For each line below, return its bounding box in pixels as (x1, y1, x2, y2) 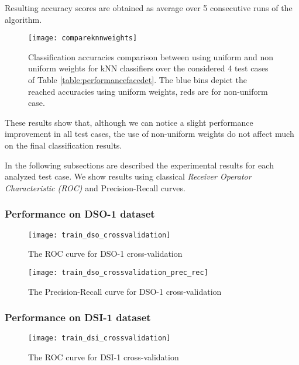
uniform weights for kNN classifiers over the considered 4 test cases (28, 62, 269, 74)
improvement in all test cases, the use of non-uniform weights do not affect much (5, 128, 294, 140)
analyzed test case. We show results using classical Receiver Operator (5, 170, 252, 182)
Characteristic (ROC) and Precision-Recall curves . (5, 181, 186, 194)
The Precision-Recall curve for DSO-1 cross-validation (28, 285, 222, 297)
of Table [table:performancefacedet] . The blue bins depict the (28, 74, 247, 86)
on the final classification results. (5, 139, 122, 151)
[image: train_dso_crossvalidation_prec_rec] (28, 268, 208, 277)
